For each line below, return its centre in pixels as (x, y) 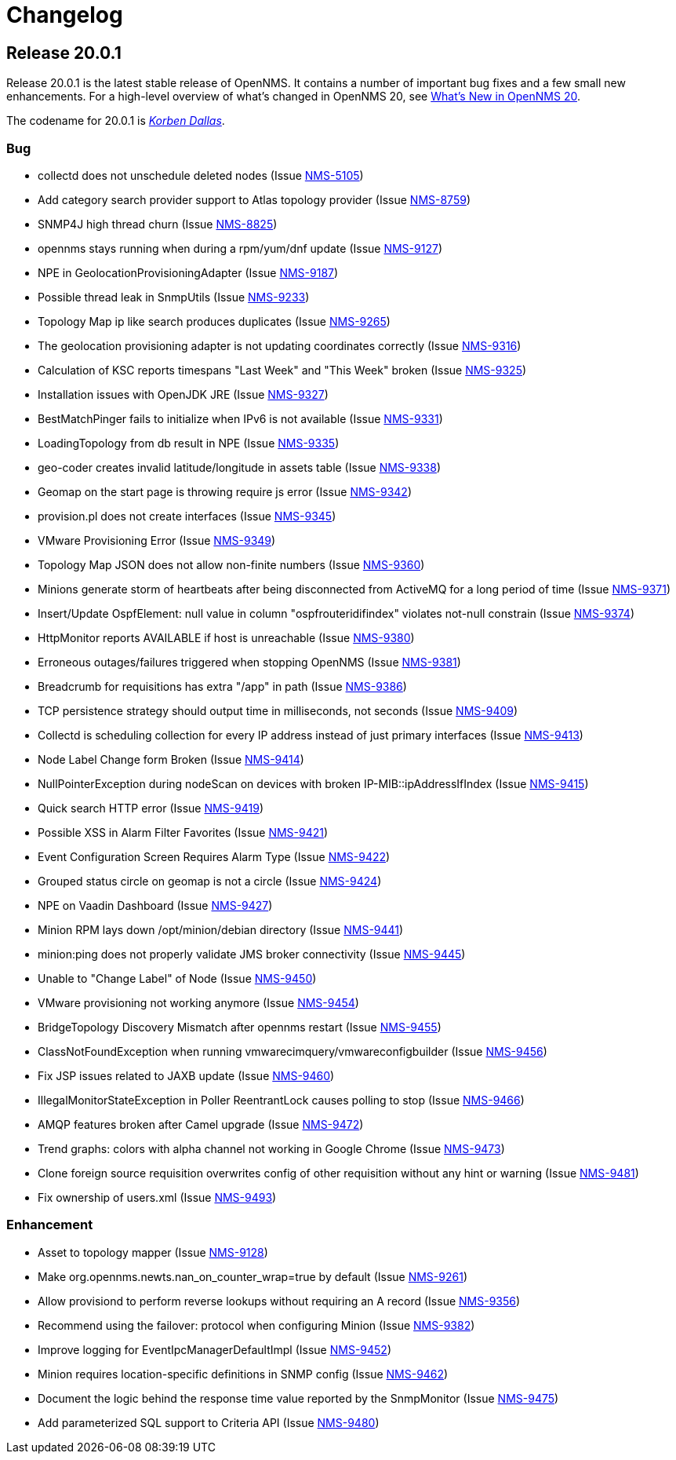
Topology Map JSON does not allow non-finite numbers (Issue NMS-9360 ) (231, 564)
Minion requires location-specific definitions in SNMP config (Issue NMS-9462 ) (243, 1374)
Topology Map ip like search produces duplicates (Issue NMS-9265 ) (214, 321)
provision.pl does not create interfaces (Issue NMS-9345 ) (187, 516)
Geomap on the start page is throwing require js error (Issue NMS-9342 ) (225, 491)
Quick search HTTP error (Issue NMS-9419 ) (151, 808)
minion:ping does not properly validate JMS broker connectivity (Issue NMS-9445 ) (252, 954)
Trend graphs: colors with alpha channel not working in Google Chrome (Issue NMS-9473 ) (271, 1148)
